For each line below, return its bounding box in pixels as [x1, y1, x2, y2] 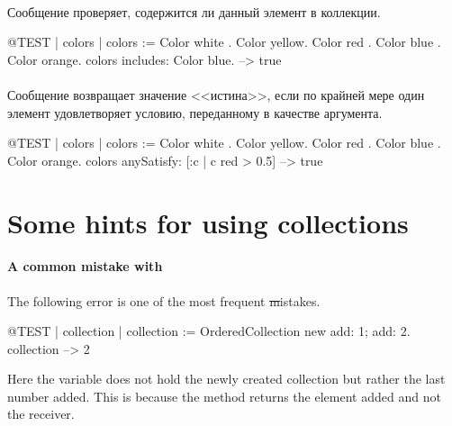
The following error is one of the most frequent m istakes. [7, 291, 321, 310]
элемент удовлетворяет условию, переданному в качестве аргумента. [7, 103, 383, 122]
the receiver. [7, 404, 75, 423]
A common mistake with [7, 257, 163, 276]
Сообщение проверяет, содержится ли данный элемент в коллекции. [7, 2, 381, 21]
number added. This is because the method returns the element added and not [7, 386, 441, 405]
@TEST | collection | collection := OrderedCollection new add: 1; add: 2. [7, 322, 411, 340]
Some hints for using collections [7, 204, 409, 240]
